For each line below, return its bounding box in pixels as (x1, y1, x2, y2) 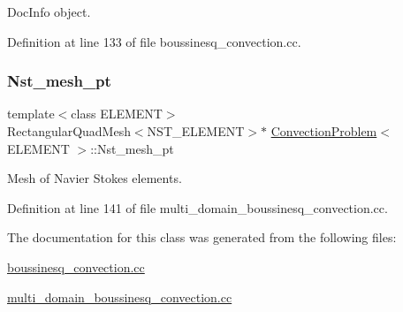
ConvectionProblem (270, 122, 377, 140)
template (7, 104, 55, 123)
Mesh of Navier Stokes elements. (7, 169, 182, 187)
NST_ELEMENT (147, 122, 245, 140)
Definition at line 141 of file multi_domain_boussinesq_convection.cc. (7, 198, 388, 217)
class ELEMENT (71, 104, 163, 123)
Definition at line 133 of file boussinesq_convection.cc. (7, 32, 301, 50)
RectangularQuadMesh (7, 122, 131, 140)
